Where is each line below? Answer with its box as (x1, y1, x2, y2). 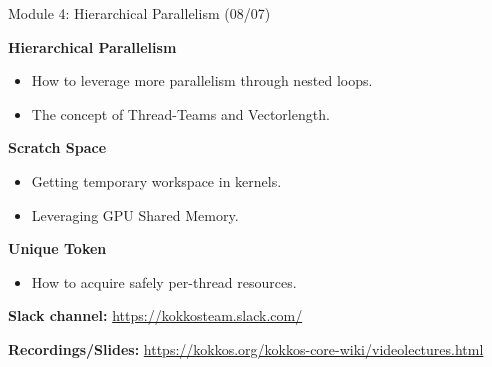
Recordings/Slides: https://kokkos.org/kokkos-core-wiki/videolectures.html (8, 338, 484, 359)
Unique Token (8, 238, 107, 259)
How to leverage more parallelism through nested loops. (31, 70, 373, 91)
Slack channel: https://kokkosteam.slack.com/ (8, 305, 303, 326)
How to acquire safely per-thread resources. (31, 271, 297, 292)
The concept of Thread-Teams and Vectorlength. (31, 103, 330, 124)
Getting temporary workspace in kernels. (31, 170, 282, 191)
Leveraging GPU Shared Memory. (31, 204, 239, 225)
